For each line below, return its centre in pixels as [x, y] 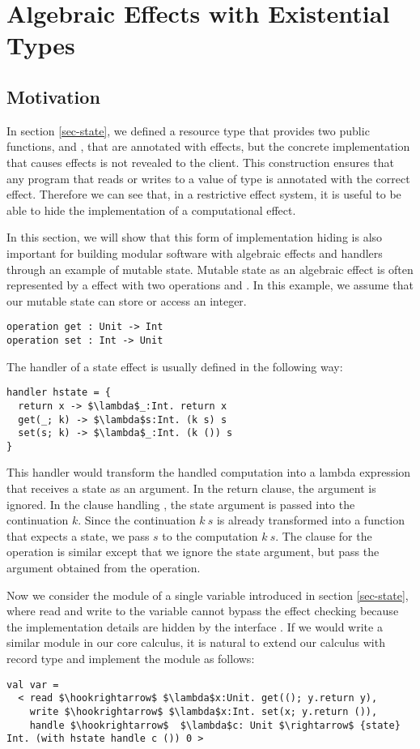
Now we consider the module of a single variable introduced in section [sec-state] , [208, 595]
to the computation [210, 535]
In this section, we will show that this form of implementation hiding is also [195, 237]
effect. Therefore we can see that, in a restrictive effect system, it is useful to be [204, 194]
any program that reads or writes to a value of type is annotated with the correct [208, 178]
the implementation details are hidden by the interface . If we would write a [195, 626]
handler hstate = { [59, 393]
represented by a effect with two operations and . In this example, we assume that [210, 285]
